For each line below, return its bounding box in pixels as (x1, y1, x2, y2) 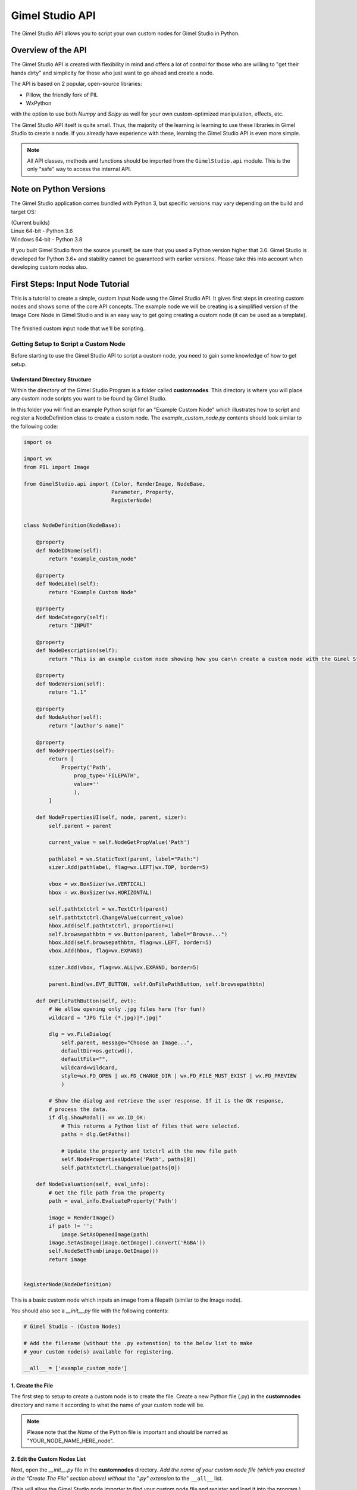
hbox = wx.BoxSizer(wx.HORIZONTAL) (48, 889, 153, 896)
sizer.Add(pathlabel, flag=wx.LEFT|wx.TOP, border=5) (48, 864, 209, 871)
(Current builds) (11, 219, 50, 226)
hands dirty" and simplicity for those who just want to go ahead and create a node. (11, 69, 214, 76)
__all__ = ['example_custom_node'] (23, 1365, 127, 1372)
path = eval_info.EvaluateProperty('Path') (48, 1198, 178, 1205)
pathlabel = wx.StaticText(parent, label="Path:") (48, 856, 199, 862)
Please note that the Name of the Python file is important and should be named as (27, 1429, 228, 1436)
